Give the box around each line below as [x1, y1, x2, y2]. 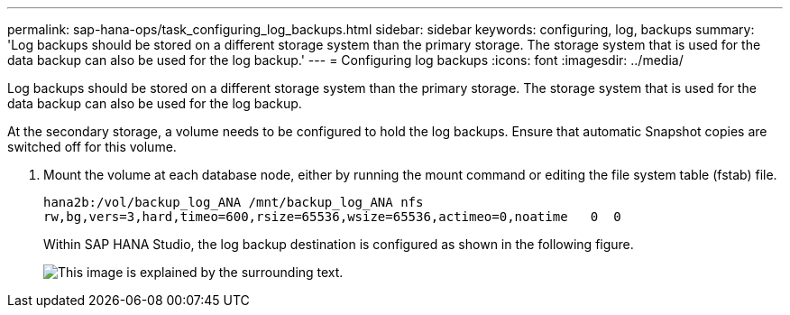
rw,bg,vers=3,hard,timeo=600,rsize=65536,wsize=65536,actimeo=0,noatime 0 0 [43, 209, 621, 224]
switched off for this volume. [7, 139, 177, 154]
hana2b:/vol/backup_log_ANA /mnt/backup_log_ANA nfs [43, 195, 424, 209]
